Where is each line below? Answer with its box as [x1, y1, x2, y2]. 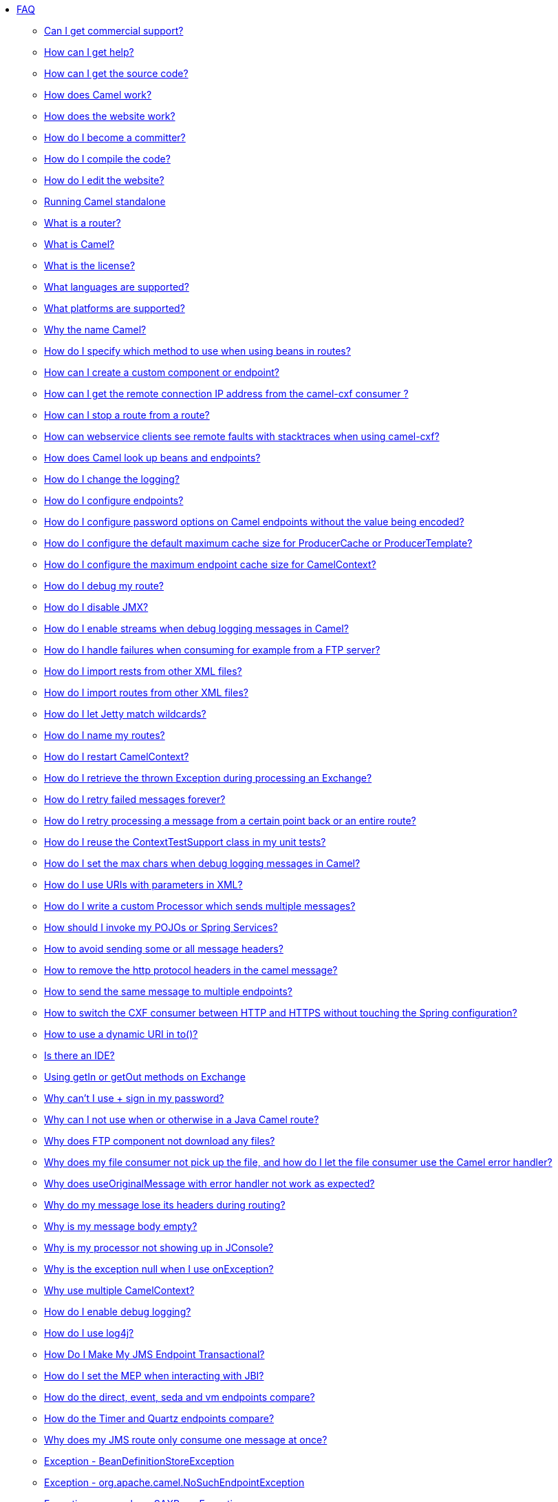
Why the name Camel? [44, 324, 147, 335]
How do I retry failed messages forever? [44, 793, 226, 805]
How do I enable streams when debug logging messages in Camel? [44, 623, 349, 634]
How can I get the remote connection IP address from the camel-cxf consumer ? [44, 388, 409, 399]
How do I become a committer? [44, 132, 186, 143]
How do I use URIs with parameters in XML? [44, 879, 243, 890]
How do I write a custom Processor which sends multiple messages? [44, 900, 356, 912]
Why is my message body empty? [44, 1220, 197, 1232]
